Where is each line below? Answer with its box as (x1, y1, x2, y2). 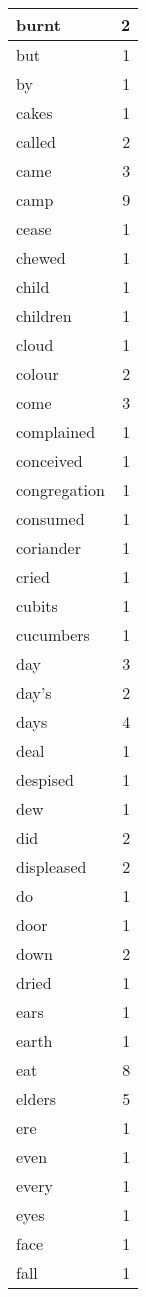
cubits (16, 594, 58, 617)
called (16, 130, 57, 153)
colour (16, 362, 59, 385)
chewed (16, 246, 66, 269)
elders (16, 1087, 57, 1110)
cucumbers (16, 623, 90, 646)
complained (16, 420, 96, 443)
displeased (16, 855, 87, 878)
